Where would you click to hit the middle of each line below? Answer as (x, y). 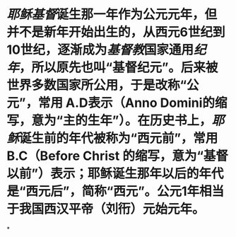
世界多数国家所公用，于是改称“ (97, 85)
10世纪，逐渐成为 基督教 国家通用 (100, 50)
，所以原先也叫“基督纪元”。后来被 (119, 68)
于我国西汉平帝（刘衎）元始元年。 (106, 209)
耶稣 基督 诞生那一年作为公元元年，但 (112, 15)
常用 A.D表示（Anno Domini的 (126, 103)
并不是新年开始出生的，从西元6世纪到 (116, 32)
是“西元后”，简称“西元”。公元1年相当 (116, 191)
